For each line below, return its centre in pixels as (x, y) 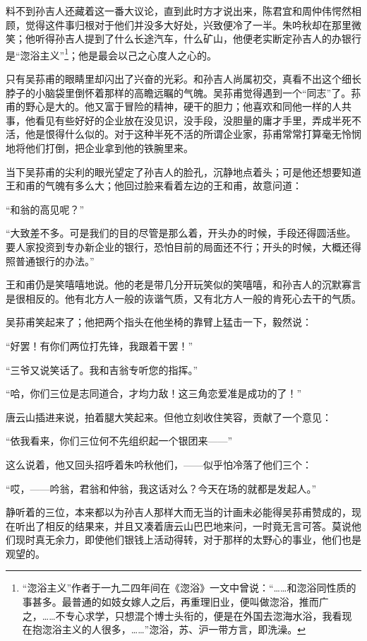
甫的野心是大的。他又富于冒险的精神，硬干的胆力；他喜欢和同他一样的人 (174, 106)
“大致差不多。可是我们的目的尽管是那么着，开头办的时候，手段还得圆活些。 (181, 233)
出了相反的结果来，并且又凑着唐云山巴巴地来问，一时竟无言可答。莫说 (188, 525)
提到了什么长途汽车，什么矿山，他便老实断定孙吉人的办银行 (223, 39)
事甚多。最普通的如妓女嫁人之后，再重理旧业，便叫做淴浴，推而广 (175, 602)
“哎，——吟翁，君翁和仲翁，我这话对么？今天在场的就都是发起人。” (161, 488)
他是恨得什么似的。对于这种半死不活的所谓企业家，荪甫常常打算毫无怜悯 (193, 134)
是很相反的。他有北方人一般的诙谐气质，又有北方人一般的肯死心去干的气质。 (183, 298)
